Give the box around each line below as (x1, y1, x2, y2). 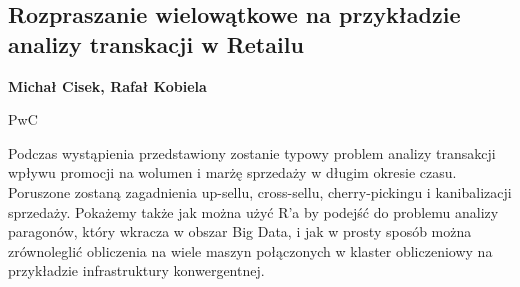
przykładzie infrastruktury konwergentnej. (8, 260, 265, 281)
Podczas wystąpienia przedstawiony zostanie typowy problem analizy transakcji (8, 142, 496, 163)
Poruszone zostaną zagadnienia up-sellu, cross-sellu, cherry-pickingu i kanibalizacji (8, 181, 512, 202)
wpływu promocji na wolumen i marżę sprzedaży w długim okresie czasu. (8, 162, 457, 183)
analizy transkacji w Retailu (8, 28, 304, 59)
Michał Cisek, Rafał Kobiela (8, 75, 207, 96)
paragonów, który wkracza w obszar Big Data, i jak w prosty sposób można (8, 221, 472, 242)
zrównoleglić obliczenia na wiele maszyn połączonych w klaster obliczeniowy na (8, 240, 493, 261)
